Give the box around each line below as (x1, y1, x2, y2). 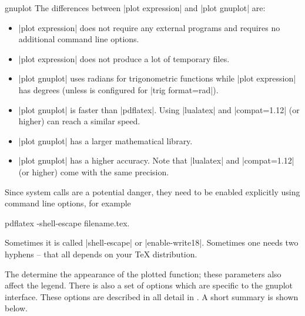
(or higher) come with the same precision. (18, 165, 169, 178)
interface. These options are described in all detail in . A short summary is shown (5, 290, 299, 303)
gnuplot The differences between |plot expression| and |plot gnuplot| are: (5, 2, 266, 13)
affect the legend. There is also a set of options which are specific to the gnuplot (5, 279, 293, 291)
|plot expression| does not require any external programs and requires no (18, 21, 280, 33)
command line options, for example (5, 197, 131, 209)
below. (5, 302, 28, 314)
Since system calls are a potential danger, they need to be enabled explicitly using (5, 185, 300, 198)
